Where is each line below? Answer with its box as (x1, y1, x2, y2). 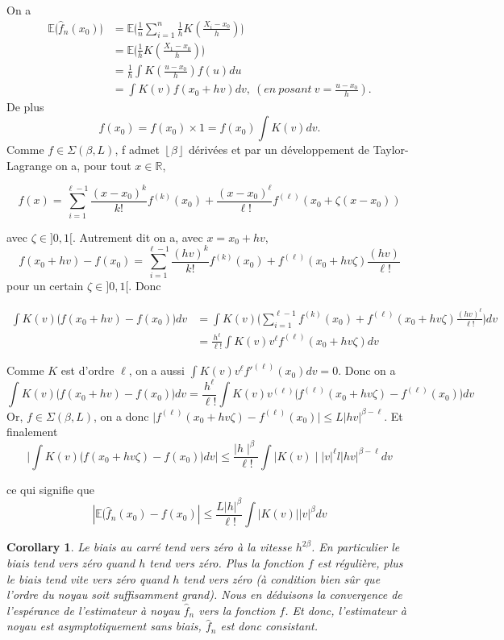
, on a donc (94, 407, 149, 424)
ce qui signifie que (6, 480, 94, 497)
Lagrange (6, 156, 52, 173)
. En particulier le (310, 538, 400, 555)
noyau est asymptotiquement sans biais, (6, 617, 202, 634)
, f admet (115, 141, 160, 158)
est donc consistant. (220, 617, 319, 634)
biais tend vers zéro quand (6, 555, 135, 571)
